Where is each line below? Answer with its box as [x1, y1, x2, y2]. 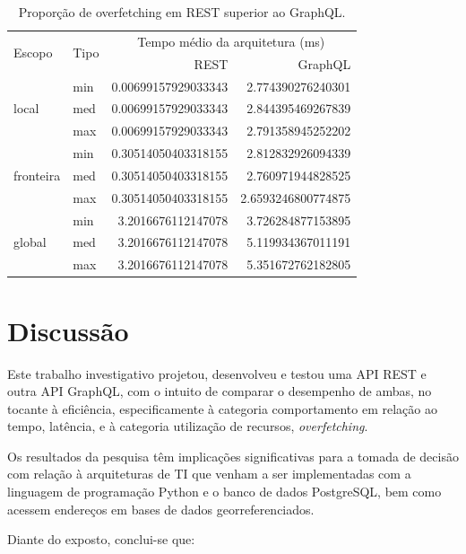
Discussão [7, 312, 129, 348]
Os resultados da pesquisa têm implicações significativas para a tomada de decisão [7, 446, 459, 465]
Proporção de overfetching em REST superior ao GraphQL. [18, 3, 346, 21]
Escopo [13, 43, 53, 62]
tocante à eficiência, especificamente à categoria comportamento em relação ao [7, 399, 437, 418]
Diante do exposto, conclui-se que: [7, 530, 195, 549]
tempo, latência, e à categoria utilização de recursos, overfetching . [7, 417, 368, 435]
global [13, 233, 47, 251]
